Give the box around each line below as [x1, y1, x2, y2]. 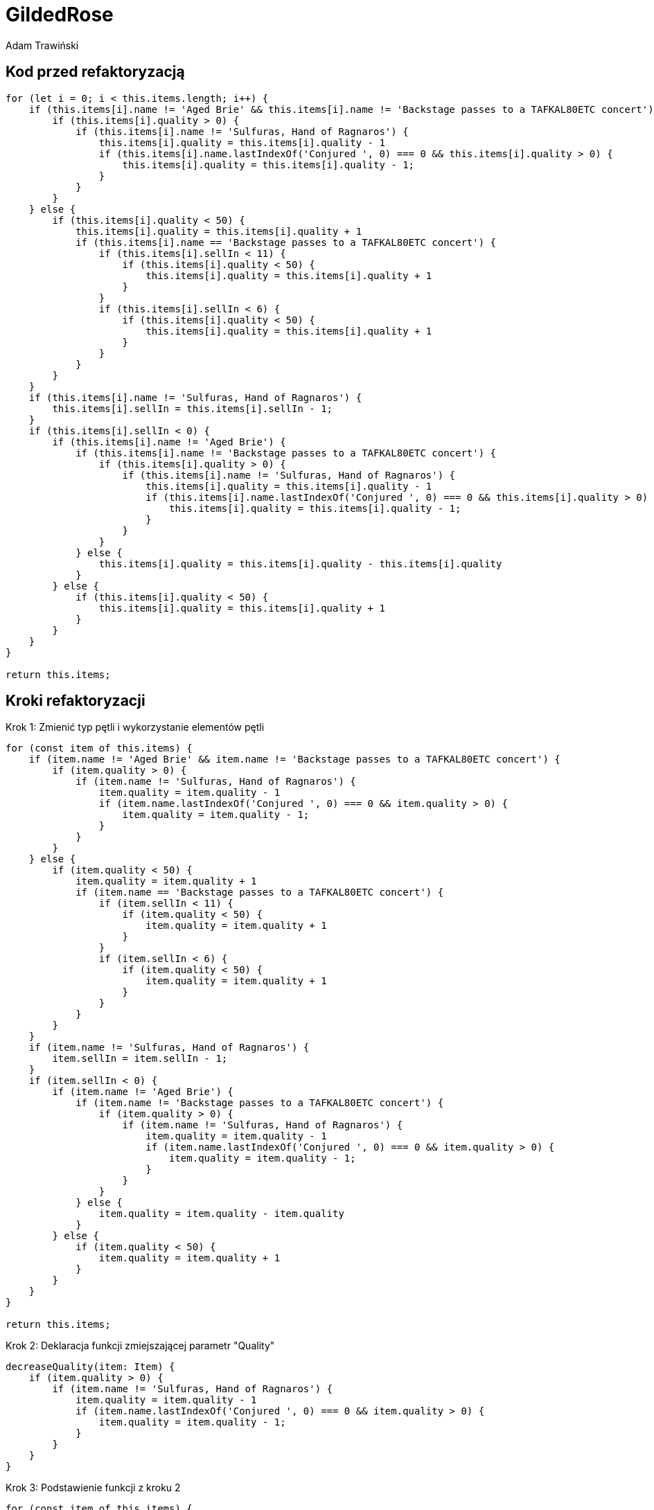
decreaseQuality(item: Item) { [6, 1361, 175, 1373]
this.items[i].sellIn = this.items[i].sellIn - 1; [52, 402, 333, 414]
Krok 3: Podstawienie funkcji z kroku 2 [6, 1482, 181, 1494]
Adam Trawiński [6, 39, 79, 51]
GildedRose [6, 3, 114, 26]
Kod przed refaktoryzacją [6, 63, 185, 81]
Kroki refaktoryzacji [6, 692, 145, 710]
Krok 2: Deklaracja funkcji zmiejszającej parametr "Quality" [6, 1340, 275, 1352]
